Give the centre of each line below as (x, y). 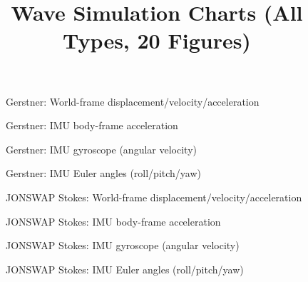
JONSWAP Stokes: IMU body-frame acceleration (113, 221)
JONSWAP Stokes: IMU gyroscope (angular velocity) (123, 245)
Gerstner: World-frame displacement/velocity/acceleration (133, 101)
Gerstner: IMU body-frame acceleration (92, 125)
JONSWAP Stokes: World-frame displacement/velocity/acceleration (154, 197)
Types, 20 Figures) (157, 40)
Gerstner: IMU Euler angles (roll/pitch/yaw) (104, 173)
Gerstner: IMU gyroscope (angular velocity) (101, 149)
